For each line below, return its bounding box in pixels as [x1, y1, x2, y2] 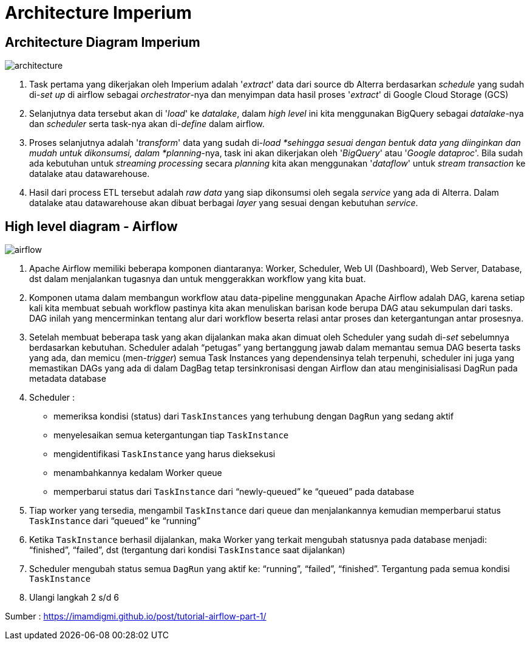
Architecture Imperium [5, 2, 192, 23]
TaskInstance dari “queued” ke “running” [29, 516, 201, 526]
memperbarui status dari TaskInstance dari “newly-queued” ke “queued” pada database [53, 486, 415, 497]
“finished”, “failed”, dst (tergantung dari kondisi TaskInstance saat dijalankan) [29, 545, 345, 556]
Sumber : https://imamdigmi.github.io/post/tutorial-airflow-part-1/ [5, 611, 267, 622]
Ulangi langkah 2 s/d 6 [29, 592, 119, 603]
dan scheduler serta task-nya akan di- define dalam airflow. [29, 119, 265, 129]
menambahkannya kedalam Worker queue [53, 467, 222, 478]
